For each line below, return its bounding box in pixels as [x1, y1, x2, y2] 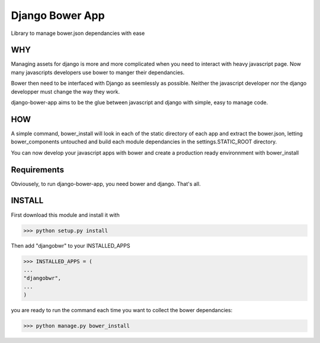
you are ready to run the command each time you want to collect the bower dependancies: [11, 307, 233, 314]
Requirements [11, 165, 65, 175]
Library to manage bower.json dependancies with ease [11, 30, 145, 37]
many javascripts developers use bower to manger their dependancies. [11, 69, 185, 76]
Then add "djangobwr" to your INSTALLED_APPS [11, 242, 130, 249]
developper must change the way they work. [11, 88, 120, 95]
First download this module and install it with [11, 211, 120, 219]
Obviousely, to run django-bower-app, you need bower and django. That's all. [11, 180, 201, 187]
